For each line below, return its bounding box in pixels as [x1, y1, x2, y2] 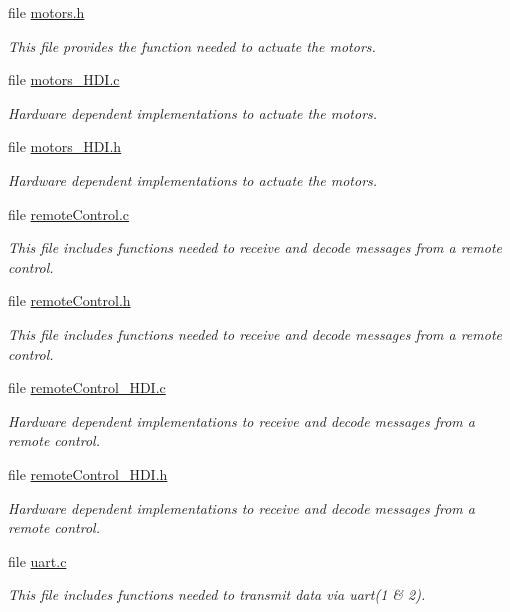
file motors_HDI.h [8, 136, 122, 157]
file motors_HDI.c [8, 69, 120, 90]
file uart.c [8, 550, 67, 571]
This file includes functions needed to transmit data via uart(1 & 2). [8, 584, 426, 605]
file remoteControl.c [8, 203, 130, 224]
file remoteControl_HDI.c [8, 377, 166, 398]
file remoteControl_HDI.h [8, 463, 168, 484]
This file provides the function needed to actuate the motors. [8, 35, 376, 56]
